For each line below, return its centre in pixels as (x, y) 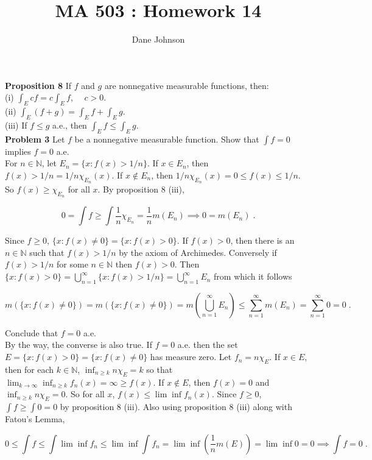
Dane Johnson (158, 39)
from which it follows (253, 276)
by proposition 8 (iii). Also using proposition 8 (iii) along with (176, 407)
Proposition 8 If (38, 85)
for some (72, 264)
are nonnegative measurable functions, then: (187, 85)
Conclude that (32, 332)
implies (18, 151)
